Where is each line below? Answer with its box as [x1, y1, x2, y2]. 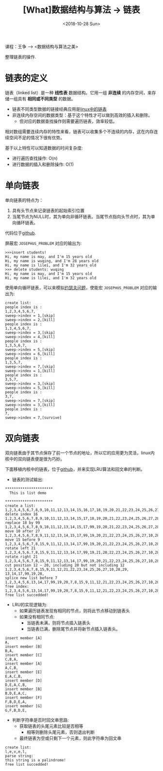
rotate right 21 [5, 554, 38, 559]
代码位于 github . [5, 230, 36, 236]
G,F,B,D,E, [5, 708, 27, 713]
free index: [5, 584, 29, 589]
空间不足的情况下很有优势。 [9, 135, 65, 140]
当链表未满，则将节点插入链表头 [26, 620, 91, 626]
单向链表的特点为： [5, 197, 44, 203]
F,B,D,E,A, [5, 699, 27, 704]
